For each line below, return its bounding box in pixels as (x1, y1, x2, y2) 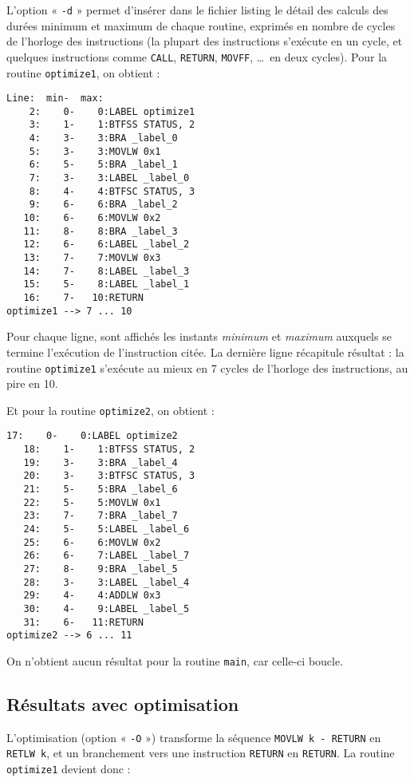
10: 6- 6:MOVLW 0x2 (23, 212, 161, 224)
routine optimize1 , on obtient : (6, 64, 160, 81)
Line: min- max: (6, 93, 104, 105)
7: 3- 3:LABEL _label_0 (29, 172, 190, 184)
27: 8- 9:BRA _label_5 (23, 563, 178, 575)
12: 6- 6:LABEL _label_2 (23, 239, 190, 251)
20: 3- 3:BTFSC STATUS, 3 (23, 470, 195, 482)
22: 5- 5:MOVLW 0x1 (23, 496, 161, 508)
